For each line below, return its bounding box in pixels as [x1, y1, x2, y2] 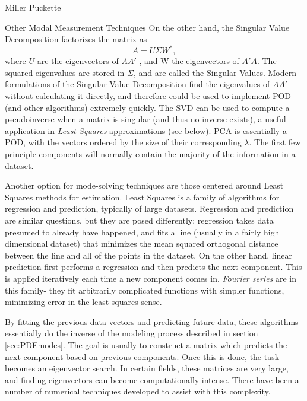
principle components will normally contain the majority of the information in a [5, 148, 296, 160]
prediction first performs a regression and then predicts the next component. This [5, 260, 302, 273]
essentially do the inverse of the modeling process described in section [5, 327, 258, 339]
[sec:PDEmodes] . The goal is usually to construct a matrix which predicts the [5, 338, 287, 351]
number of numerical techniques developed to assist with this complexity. [5, 385, 271, 397]
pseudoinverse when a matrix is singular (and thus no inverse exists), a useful [5, 113, 286, 125]
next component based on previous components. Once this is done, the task [5, 350, 280, 362]
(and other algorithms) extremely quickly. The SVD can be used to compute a [5, 101, 290, 113]
